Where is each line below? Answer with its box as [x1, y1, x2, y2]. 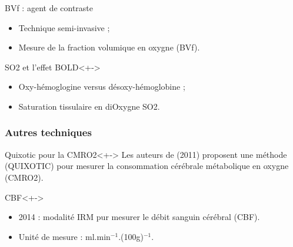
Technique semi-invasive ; [18, 21, 110, 33]
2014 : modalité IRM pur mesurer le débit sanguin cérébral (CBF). [18, 211, 260, 223]
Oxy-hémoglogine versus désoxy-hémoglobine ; [18, 80, 185, 93]
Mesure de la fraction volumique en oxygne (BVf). [18, 41, 200, 53]
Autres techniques [5, 125, 92, 140]
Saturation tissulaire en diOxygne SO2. [18, 100, 160, 112]
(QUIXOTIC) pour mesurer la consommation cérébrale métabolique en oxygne [5, 160, 289, 172]
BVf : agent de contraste [5, 2, 94, 13]
